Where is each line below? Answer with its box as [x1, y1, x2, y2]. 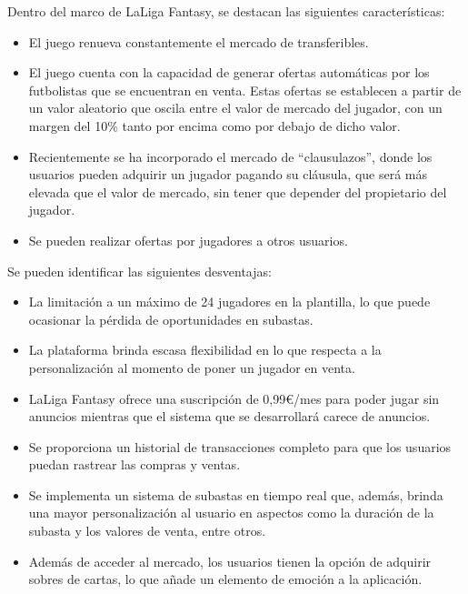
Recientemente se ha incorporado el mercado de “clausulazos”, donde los [28, 146, 433, 166]
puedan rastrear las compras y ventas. [28, 455, 241, 474]
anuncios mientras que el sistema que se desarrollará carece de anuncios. [28, 407, 431, 426]
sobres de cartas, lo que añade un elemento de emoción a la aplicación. [28, 569, 423, 589]
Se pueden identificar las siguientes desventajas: [7, 261, 272, 280]
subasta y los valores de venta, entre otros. [28, 521, 266, 540]
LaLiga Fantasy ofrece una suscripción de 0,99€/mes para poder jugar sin [28, 388, 440, 408]
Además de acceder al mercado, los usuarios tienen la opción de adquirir [28, 551, 432, 570]
